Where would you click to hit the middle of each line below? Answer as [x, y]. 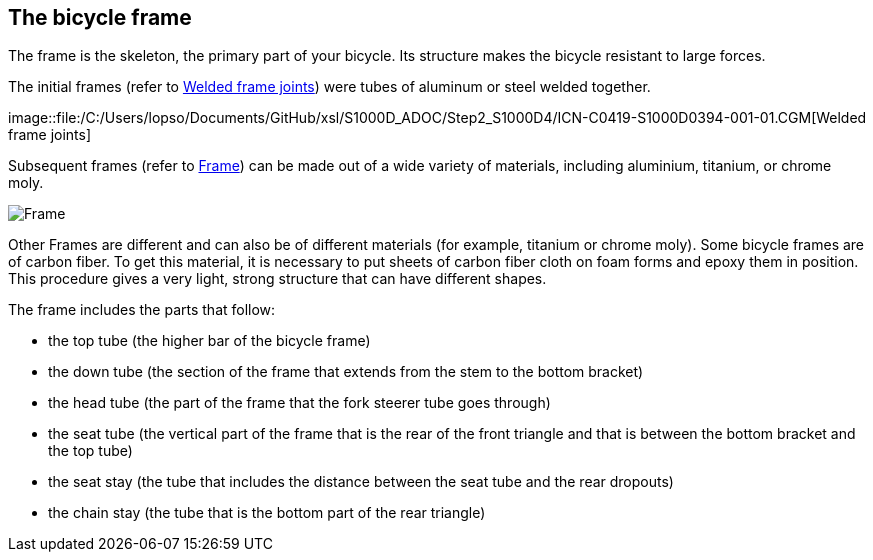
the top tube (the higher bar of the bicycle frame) [209, 341]
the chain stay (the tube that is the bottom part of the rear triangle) [267, 513]
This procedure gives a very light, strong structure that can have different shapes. [277, 279]
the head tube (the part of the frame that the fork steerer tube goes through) [299, 403]
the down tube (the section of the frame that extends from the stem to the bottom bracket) [346, 372]
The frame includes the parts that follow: [142, 310]
